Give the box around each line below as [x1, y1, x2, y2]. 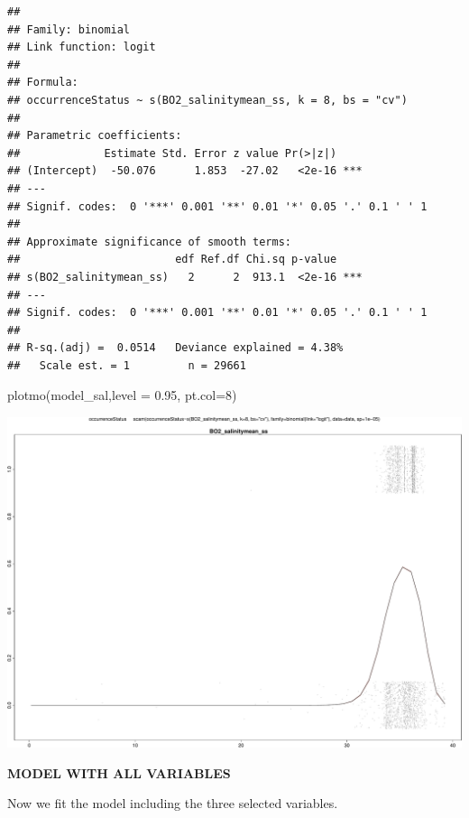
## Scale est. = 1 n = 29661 [7, 358, 246, 372]
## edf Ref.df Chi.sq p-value [7, 253, 337, 266]
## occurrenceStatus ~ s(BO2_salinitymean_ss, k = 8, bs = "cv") [7, 93, 408, 107]
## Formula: [7, 76, 78, 89]
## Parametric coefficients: [7, 129, 182, 143]
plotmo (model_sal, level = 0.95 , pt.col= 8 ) [7, 386, 237, 404]
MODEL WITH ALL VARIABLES [7, 763, 231, 782]
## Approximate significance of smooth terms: [7, 235, 291, 248]
